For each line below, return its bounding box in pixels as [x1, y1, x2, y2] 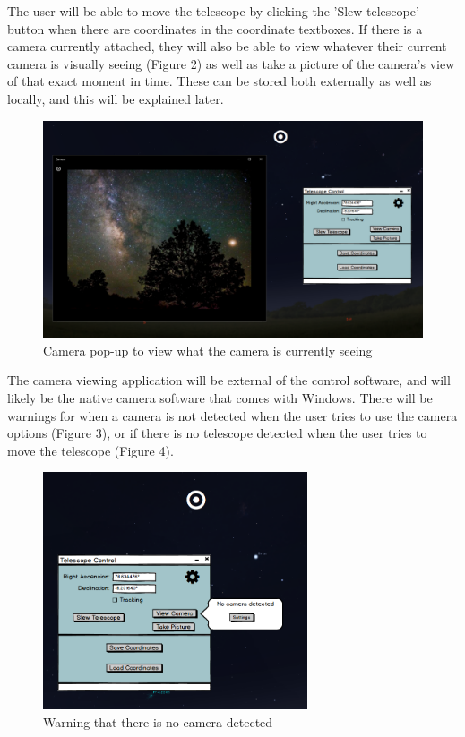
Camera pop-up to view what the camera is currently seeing [43, 340, 373, 359]
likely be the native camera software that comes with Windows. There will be [7, 388, 433, 407]
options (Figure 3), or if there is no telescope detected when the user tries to [7, 424, 427, 442]
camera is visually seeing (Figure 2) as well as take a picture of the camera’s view [7, 54, 455, 73]
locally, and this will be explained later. [7, 89, 224, 107]
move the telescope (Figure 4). [7, 441, 174, 459]
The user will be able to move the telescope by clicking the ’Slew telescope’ [7, 2, 419, 20]
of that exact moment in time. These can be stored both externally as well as [7, 72, 432, 90]
